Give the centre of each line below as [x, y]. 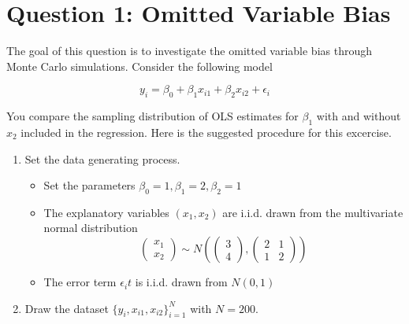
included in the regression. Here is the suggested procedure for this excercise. [206, 132]
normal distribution [91, 228]
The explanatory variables [106, 212]
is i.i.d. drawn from [181, 282]
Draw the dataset [67, 308]
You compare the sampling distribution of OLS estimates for [152, 116]
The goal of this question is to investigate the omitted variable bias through [190, 51]
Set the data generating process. [102, 158]
